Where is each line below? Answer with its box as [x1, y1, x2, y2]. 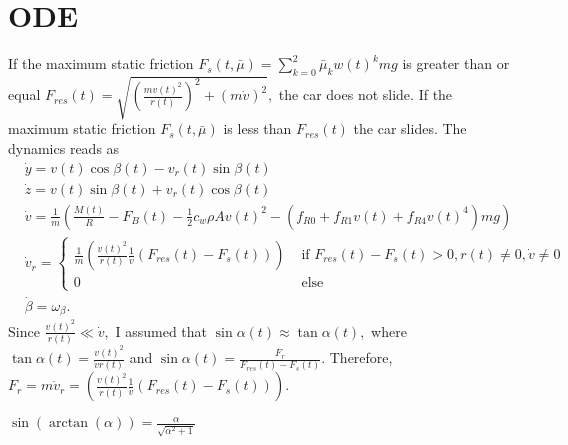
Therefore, [329, 347, 393, 368]
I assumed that [115, 320, 208, 341]
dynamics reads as [8, 138, 120, 159]
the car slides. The [353, 118, 467, 139]
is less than [223, 118, 292, 139]
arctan [49, 416, 88, 431]
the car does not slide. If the [278, 84, 453, 105]
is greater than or [402, 53, 510, 74]
